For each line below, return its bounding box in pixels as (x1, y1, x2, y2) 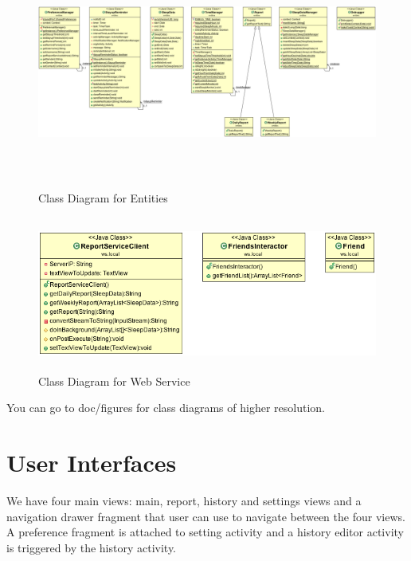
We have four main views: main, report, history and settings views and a (6, 492, 362, 509)
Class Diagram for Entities (38, 189, 168, 206)
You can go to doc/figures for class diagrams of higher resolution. (6, 399, 325, 416)
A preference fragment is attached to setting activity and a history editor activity (6, 524, 404, 540)
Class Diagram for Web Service (38, 372, 190, 389)
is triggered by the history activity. (6, 539, 177, 555)
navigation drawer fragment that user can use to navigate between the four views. (6, 508, 405, 524)
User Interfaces (6, 446, 177, 479)
